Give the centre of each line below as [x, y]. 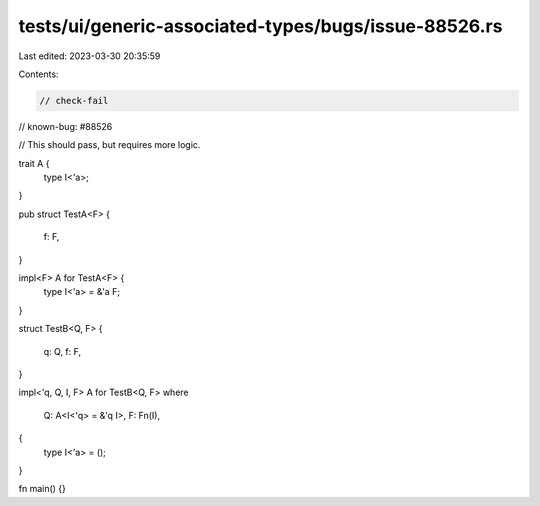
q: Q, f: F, [62, 351]
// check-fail [74, 100]
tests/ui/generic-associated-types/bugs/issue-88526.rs [260, 26]
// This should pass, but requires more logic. [109, 145]
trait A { [34, 163]
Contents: [38, 74]
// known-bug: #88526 [65, 126]
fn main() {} [42, 489]
